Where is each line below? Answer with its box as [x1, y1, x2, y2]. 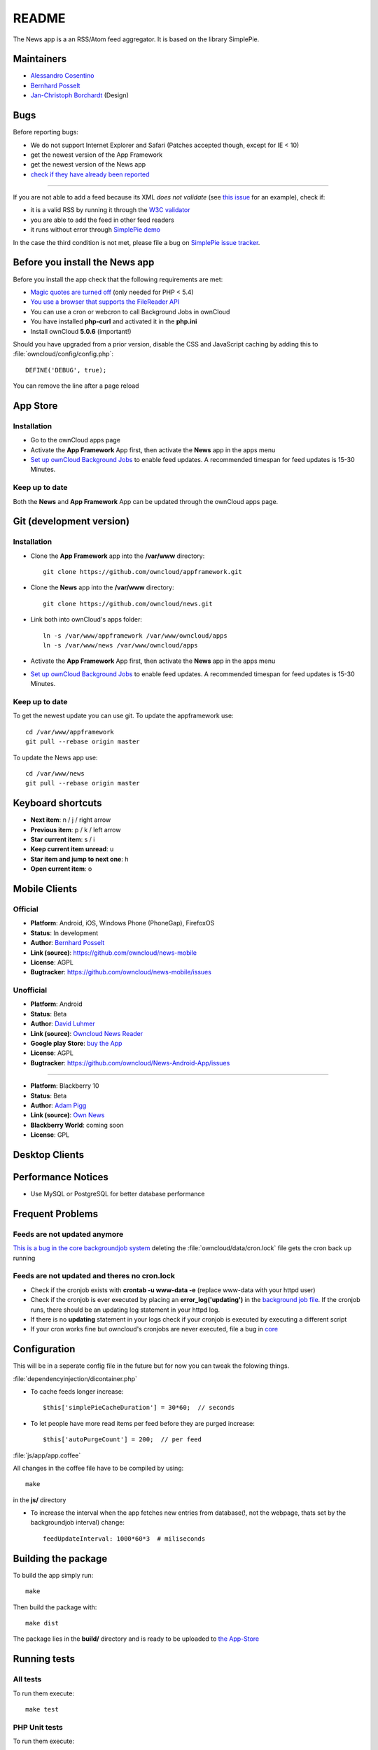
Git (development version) [13, 515, 129, 528]
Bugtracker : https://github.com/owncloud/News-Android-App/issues [30, 1058, 230, 1067]
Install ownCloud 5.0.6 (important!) [30, 327, 132, 335]
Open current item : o [30, 864, 92, 873]
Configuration [13, 1343, 76, 1355]
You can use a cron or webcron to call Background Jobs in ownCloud [30, 307, 230, 316]
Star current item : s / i [30, 835, 95, 843]
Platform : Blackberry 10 [30, 1081, 99, 1090]
